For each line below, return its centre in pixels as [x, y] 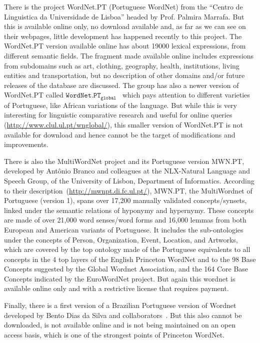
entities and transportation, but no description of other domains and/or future [124, 75]
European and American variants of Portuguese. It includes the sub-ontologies [124, 229]
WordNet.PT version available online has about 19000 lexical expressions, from [125, 46]
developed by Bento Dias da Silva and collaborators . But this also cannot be [123, 315]
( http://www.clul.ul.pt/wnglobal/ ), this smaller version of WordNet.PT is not [123, 124]
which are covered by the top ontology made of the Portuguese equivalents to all [127, 249]
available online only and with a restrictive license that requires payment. [116, 288]
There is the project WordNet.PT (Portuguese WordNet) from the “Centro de [123, 6]
